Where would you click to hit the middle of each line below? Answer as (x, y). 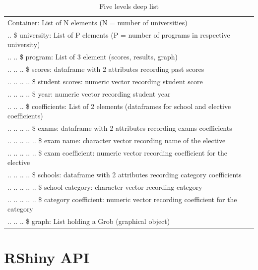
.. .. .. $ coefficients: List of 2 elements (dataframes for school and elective (119, 106)
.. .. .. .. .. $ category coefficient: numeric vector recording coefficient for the (122, 199)
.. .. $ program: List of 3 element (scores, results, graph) (93, 57)
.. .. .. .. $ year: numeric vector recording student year (89, 93)
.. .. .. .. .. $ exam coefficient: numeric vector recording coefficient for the (118, 152)
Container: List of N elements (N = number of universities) (97, 22)
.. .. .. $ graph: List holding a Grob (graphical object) (89, 221)
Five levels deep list (129, 6)
